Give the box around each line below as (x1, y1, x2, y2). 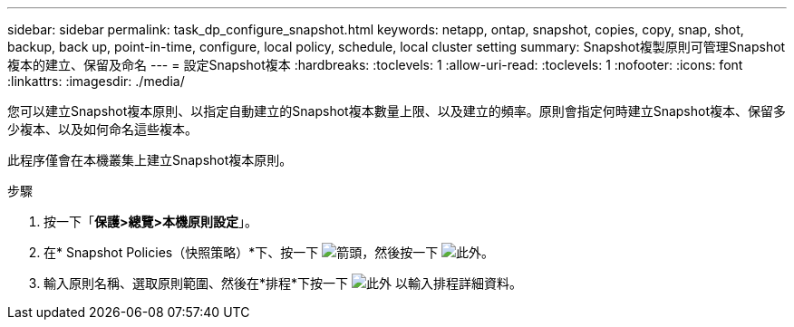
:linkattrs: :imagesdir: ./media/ (7, 73, 185, 89)
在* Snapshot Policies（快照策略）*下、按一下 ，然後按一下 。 (44, 245, 495, 260)
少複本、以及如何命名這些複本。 (7, 121, 198, 137)
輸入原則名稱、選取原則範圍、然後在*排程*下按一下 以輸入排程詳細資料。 (44, 275, 522, 291)
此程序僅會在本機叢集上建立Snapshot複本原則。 (7, 152, 293, 168)
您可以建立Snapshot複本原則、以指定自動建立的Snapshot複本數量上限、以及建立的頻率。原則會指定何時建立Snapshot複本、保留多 (7, 103, 786, 119)
